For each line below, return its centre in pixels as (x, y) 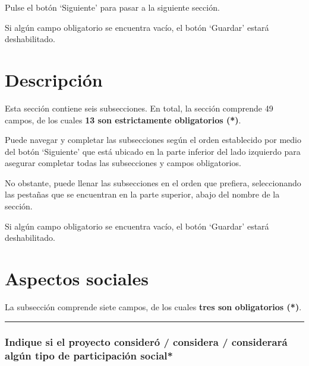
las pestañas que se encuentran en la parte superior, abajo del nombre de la (142, 194)
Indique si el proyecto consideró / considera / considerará (146, 342)
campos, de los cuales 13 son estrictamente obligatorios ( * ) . (123, 120)
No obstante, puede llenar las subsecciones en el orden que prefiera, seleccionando (153, 182)
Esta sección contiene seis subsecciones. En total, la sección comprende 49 (139, 108)
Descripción (54, 79)
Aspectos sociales (77, 279)
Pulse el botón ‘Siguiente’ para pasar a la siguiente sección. (112, 7)
